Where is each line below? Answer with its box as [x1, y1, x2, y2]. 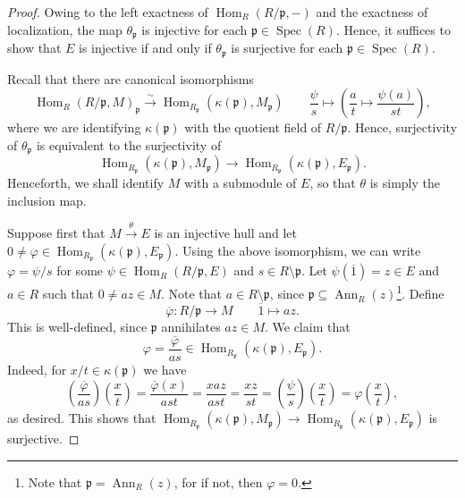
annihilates [161, 317, 221, 335]
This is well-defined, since [7, 317, 148, 335]
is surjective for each [231, 38, 343, 57]
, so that [309, 173, 356, 191]
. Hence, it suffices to [335, 20, 451, 38]
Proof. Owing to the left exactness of [7, 3, 208, 21]
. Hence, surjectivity [347, 118, 458, 137]
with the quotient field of [184, 118, 322, 137]
